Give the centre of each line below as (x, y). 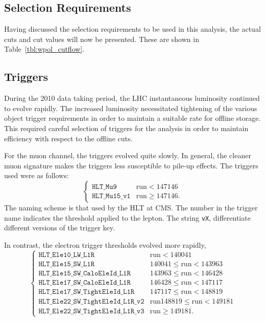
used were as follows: (37, 175)
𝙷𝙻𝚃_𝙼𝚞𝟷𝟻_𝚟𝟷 (111, 196)
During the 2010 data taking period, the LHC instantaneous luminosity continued (132, 98)
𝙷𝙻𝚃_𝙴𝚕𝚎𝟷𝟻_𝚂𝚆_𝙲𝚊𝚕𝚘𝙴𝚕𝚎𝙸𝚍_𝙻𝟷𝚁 (85, 273)
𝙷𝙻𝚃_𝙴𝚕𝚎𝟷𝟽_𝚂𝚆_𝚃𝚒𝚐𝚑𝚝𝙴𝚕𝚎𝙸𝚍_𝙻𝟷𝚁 (87, 292)
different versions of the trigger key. (59, 228)
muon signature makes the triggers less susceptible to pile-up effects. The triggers (131, 165)
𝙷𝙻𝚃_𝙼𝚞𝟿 (104, 187)
